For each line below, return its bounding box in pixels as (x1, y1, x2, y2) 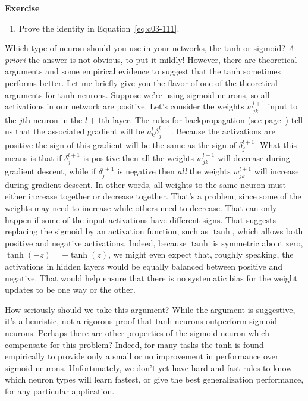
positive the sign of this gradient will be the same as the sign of (5, 138, 236, 151)
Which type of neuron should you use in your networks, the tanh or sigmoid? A (5, 42, 294, 54)
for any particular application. (5, 384, 115, 397)
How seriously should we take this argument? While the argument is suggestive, (5, 303, 296, 315)
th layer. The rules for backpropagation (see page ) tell (102, 113, 303, 126)
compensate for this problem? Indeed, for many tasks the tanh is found (5, 338, 264, 350)
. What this (254, 138, 297, 151)
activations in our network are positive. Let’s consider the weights (5, 100, 244, 112)
